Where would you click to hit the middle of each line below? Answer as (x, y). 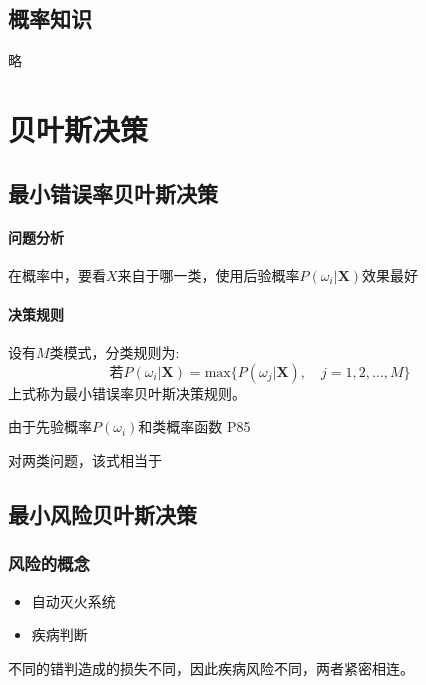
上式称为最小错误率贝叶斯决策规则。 (127, 392)
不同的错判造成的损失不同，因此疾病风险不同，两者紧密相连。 (211, 667)
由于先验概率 (50, 426)
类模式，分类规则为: (114, 352)
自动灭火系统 (73, 600)
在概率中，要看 (57, 274)
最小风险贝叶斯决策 (102, 513)
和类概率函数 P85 (194, 426)
